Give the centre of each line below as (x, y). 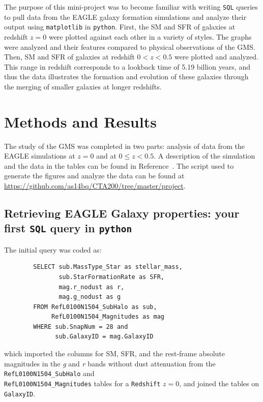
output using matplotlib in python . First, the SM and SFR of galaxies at (120, 27)
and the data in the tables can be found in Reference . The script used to (119, 165)
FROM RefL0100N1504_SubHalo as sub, (95, 307)
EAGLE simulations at (40, 156)
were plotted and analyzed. (216, 57)
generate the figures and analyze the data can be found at (94, 176)
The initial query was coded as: (53, 249)
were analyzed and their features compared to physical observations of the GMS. (130, 47)
